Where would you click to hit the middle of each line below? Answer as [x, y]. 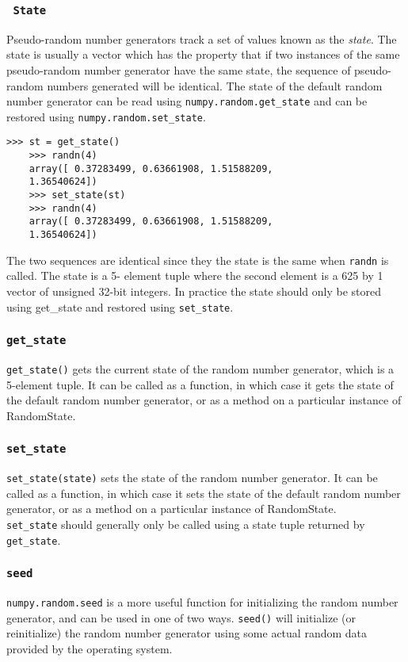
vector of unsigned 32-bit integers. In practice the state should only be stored [194, 291]
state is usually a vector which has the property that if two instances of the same [203, 54]
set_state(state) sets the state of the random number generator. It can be [192, 478]
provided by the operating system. [90, 649]
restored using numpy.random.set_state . [106, 116]
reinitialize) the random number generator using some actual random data [187, 633]
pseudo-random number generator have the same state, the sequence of [179, 69]
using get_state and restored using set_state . [120, 306]
